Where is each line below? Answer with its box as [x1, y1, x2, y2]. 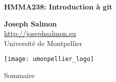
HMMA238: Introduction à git [4, 1, 112, 11]
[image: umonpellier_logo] [4, 55, 94, 63]
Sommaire [4, 70, 35, 80]
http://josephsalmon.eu [4, 28, 76, 38]
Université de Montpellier [4, 37, 82, 48]
